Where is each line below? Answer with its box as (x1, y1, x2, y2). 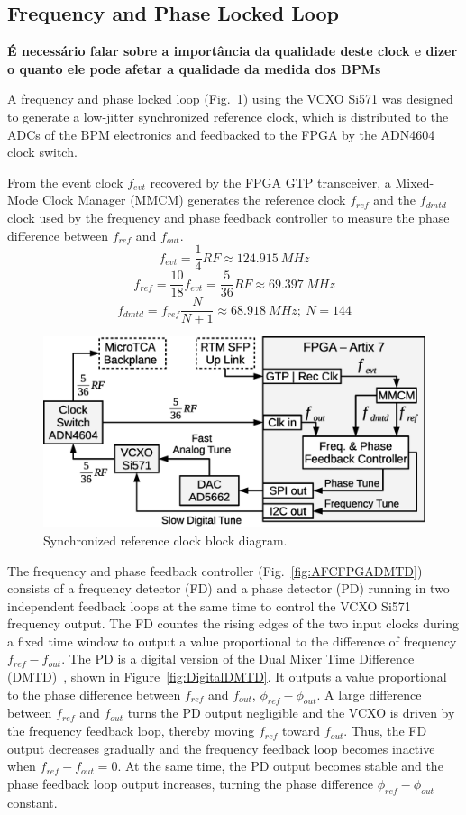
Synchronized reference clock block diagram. (43, 530, 288, 549)
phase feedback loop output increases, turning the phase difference (7, 774, 374, 792)
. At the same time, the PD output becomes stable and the (117, 756, 443, 775)
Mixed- (395, 172, 434, 191)
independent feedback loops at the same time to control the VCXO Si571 (7, 596, 411, 615)
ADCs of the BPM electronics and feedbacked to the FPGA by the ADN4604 (7, 124, 435, 143)
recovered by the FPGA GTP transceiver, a (150, 172, 391, 191)
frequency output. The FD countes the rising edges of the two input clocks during (7, 614, 459, 633)
